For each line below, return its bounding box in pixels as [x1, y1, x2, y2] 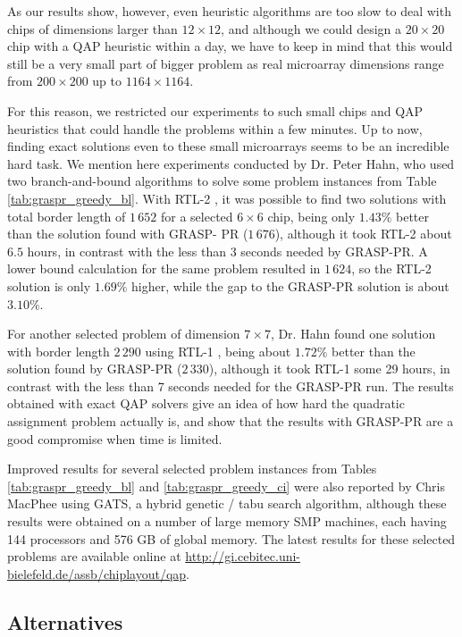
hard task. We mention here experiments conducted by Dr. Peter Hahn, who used [7, 154, 455, 172]
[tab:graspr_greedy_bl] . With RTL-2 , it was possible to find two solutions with [7, 189, 447, 207]
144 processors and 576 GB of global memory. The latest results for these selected [7, 529, 456, 548]
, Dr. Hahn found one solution [270, 324, 436, 343]
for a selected [160, 206, 233, 225]
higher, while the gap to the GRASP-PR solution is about [131, 276, 449, 295]
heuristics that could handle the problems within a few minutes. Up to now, [7, 119, 423, 138]
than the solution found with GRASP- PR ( [7, 224, 248, 243]
